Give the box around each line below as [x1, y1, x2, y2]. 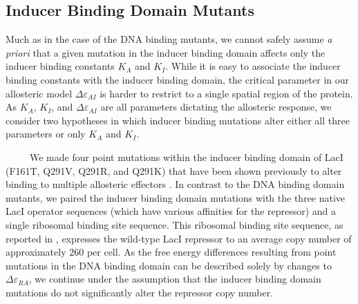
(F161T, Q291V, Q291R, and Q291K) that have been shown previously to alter [6, 163, 342, 178]
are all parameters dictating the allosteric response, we [100, 99, 332, 114]
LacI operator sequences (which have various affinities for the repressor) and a [6, 204, 337, 218]
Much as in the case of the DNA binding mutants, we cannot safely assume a [6, 32, 332, 46]
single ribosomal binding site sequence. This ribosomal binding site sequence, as [6, 217, 343, 231]
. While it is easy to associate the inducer [165, 59, 341, 73]
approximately [6, 245, 66, 259]
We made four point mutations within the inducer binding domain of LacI [29, 149, 343, 164]
